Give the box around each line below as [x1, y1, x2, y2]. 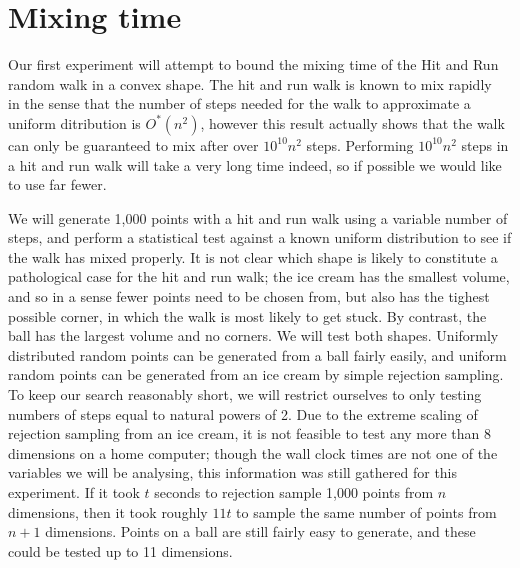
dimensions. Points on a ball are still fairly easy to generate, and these [45, 521, 476, 542]
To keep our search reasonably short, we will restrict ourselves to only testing [8, 384, 482, 405]
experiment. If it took [8, 482, 140, 502]
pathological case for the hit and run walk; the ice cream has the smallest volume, [8, 266, 510, 287]
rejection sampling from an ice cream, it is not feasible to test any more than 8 [8, 423, 492, 444]
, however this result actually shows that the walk [200, 112, 505, 133]
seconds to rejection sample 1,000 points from [154, 482, 434, 502]
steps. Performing [306, 134, 414, 155]
